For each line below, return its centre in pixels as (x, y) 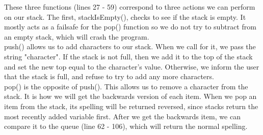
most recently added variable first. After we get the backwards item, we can (122, 116)
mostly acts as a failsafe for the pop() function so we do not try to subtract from (130, 27)
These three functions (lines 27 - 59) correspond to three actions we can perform (130, 7)
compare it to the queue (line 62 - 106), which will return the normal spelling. (126, 126)
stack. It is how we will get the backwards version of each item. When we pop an (130, 96)
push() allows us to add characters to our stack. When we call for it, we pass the (130, 46)
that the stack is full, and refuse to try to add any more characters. (109, 76)
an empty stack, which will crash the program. (77, 36)
